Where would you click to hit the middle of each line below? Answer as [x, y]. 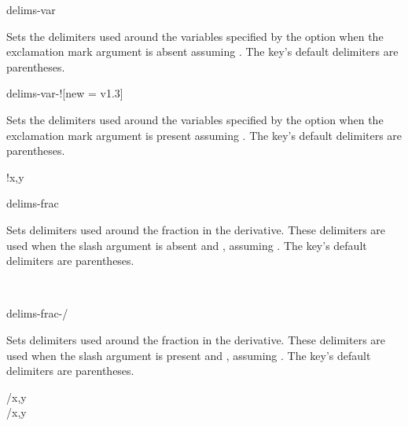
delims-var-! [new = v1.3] [65, 93]
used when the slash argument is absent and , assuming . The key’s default [187, 245]
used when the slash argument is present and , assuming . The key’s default [189, 355]
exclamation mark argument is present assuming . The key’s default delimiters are [204, 135]
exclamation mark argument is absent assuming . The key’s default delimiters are [202, 51]
